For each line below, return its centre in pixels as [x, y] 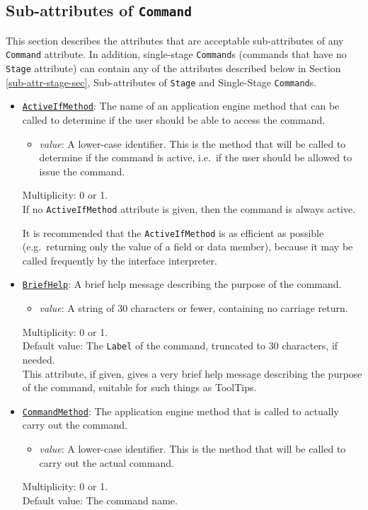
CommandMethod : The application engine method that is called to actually [180, 411]
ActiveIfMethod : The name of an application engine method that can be [181, 106]
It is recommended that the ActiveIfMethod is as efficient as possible [173, 232]
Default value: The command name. [100, 500]
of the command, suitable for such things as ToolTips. [139, 387]
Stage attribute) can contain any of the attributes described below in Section [173, 68]
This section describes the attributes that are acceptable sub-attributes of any [175, 40]
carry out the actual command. [107, 462]
